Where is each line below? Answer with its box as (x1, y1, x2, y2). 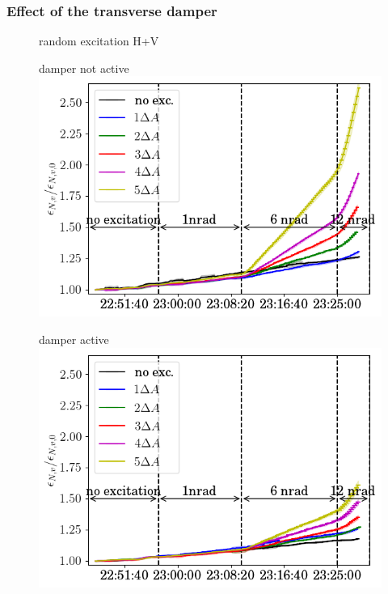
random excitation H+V (39, 32, 159, 49)
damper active (39, 330, 109, 347)
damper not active (39, 59, 129, 76)
